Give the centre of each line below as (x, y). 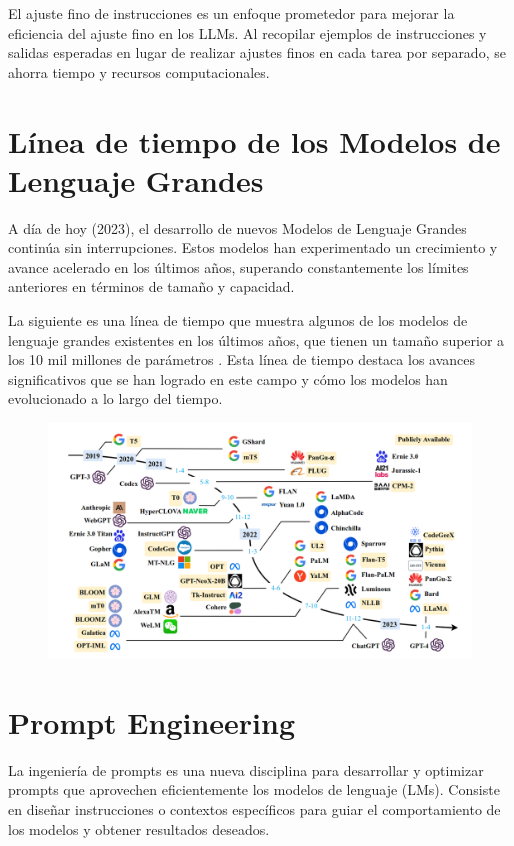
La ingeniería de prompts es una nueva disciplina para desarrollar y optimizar (246, 769)
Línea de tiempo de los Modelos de (254, 140)
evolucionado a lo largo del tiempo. (115, 398)
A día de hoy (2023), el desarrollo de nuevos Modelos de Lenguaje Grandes (237, 227)
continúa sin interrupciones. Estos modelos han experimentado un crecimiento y (253, 247)
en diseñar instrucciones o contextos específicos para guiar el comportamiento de (254, 808)
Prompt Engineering (152, 721)
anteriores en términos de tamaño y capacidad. (151, 286)
